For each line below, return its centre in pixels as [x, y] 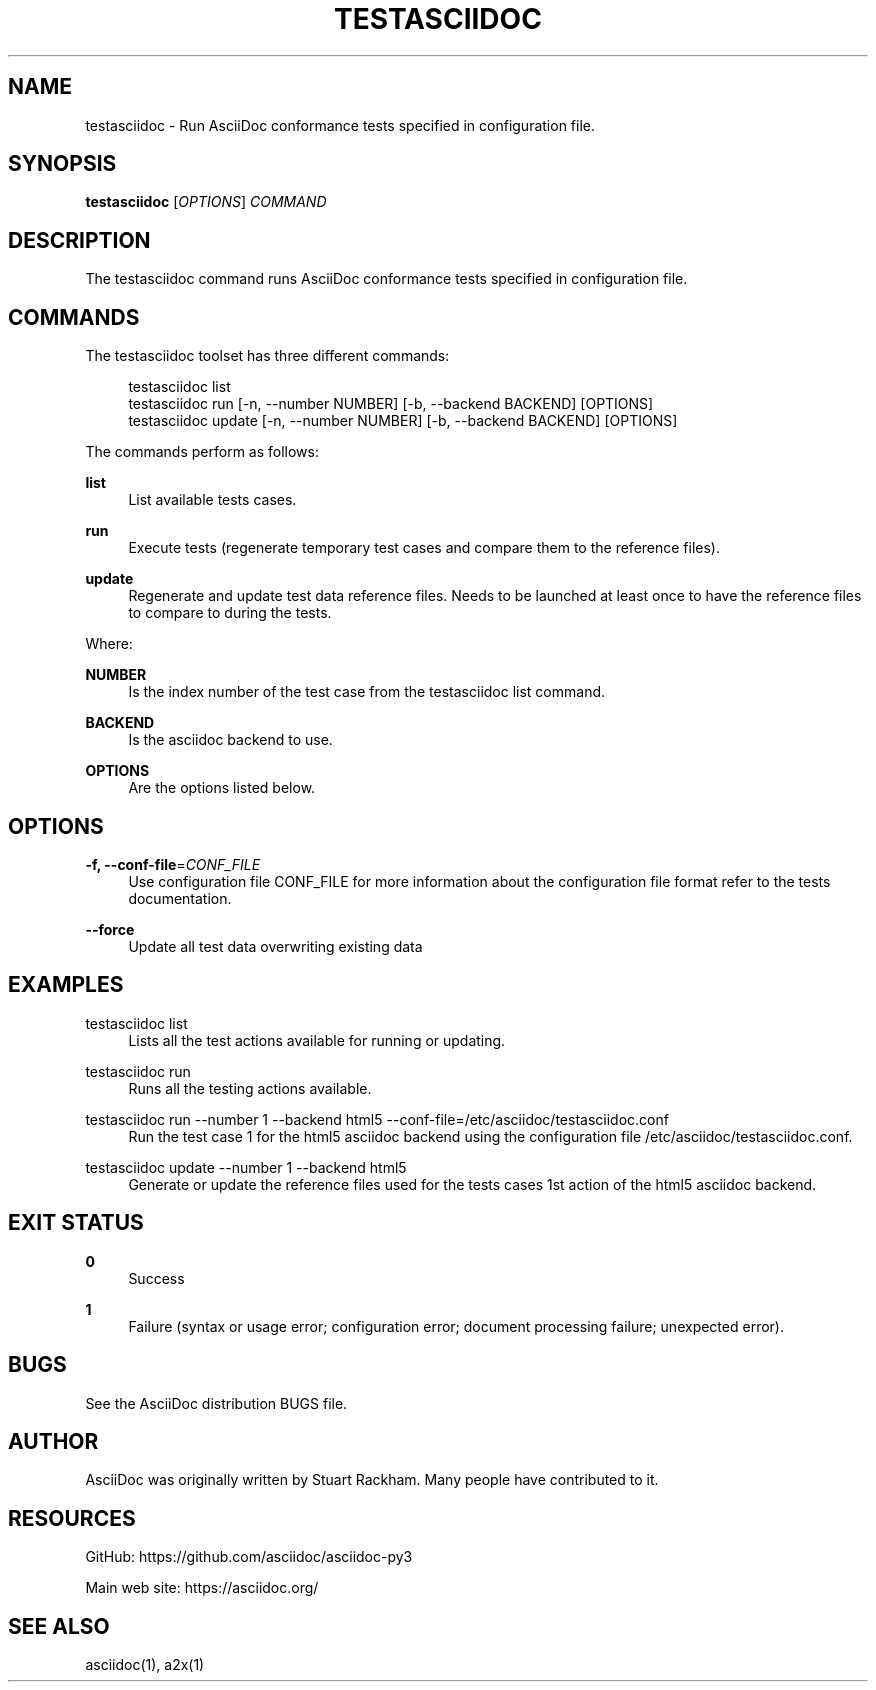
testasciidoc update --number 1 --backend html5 [246, 1167]
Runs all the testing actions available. [250, 1088]
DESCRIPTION [79, 240]
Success [156, 1278]
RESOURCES [72, 1518]
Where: [109, 644]
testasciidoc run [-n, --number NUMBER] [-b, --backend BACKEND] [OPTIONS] [391, 404]
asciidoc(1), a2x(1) [145, 1665]
